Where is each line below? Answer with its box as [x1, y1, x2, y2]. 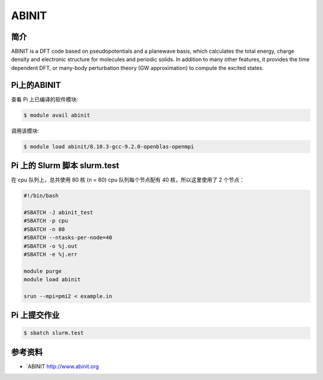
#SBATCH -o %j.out [23, 242, 78, 250]
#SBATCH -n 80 [23, 226, 65, 233]
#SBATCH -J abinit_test [23, 209, 94, 215]
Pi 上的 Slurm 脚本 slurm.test [11, 160, 120, 171]
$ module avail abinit [23, 111, 90, 118]
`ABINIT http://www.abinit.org [26, 363, 99, 370]
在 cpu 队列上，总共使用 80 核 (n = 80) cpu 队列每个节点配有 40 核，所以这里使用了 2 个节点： [11, 177, 245, 184]
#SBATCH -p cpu [23, 217, 68, 224]
